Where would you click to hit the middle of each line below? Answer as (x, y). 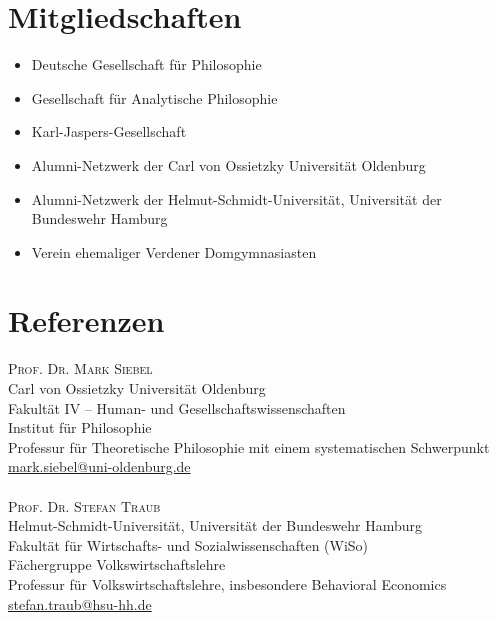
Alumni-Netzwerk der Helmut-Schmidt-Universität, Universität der (236, 198)
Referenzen (86, 320)
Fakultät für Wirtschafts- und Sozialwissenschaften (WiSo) (188, 544)
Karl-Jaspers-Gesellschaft (109, 131)
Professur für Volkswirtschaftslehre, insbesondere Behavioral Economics (227, 583)
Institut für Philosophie (80, 427)
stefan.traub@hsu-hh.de (80, 603)
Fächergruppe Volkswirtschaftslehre (117, 564)
